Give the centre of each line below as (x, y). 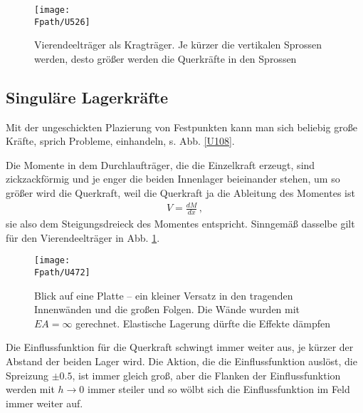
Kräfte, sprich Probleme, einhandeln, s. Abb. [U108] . (120, 141)
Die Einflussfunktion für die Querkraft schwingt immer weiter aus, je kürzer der (180, 347)
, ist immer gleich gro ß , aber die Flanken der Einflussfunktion (206, 375)
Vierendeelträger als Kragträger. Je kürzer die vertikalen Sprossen (178, 45)
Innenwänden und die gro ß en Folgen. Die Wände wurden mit (167, 309)
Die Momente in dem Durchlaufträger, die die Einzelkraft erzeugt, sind (161, 164)
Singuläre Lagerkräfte (87, 97)
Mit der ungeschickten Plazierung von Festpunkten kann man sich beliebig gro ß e (181, 127)
